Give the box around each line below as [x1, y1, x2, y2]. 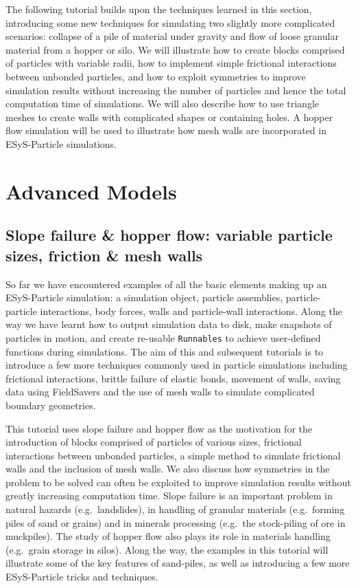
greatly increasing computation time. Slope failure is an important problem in [5, 488, 333, 503]
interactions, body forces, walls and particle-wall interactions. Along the [40, 303, 342, 318]
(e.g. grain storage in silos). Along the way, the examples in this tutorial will [5, 542, 329, 556]
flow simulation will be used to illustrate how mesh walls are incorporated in [5, 123, 327, 138]
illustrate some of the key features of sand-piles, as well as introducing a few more [5, 556, 350, 570]
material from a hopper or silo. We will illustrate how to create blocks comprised [5, 42, 345, 56]
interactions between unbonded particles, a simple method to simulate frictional [5, 448, 341, 462]
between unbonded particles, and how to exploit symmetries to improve [5, 69, 306, 83]
